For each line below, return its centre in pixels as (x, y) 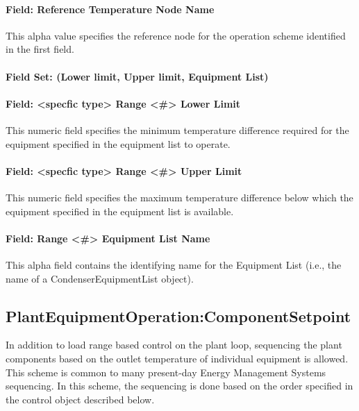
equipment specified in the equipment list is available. (120, 211)
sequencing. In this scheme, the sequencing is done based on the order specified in (179, 386)
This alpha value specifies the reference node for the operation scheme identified (176, 35)
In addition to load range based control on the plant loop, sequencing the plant (174, 345)
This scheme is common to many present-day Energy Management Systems (166, 372)
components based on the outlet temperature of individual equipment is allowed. (177, 358)
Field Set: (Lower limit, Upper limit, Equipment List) (137, 76)
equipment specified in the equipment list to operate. (118, 143)
